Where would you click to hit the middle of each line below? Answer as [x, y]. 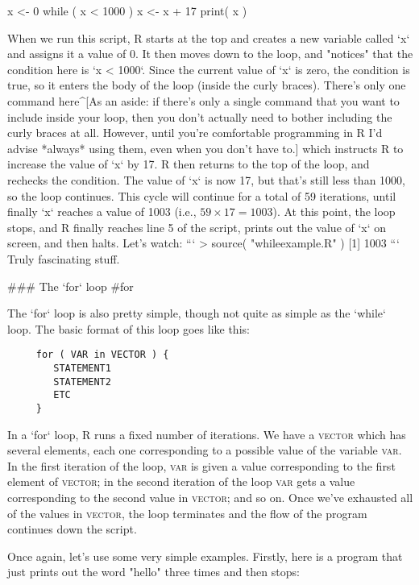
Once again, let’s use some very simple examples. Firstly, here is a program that [205, 556]
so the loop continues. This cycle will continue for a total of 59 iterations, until [202, 195]
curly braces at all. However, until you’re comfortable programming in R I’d [195, 133]
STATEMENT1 [82, 368]
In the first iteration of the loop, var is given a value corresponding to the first [201, 465]
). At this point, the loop [334, 212]
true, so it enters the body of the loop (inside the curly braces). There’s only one [207, 85]
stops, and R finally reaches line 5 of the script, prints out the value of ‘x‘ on [197, 227]
